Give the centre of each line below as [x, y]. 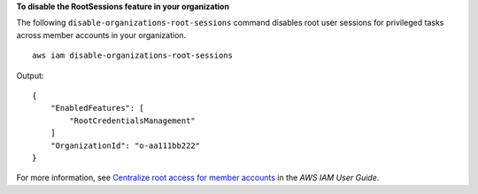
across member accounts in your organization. [101, 35]
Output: [30, 75]
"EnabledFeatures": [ [97, 108]
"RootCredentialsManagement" [133, 120]
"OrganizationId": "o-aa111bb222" [125, 145]
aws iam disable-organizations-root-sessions [133, 56]
